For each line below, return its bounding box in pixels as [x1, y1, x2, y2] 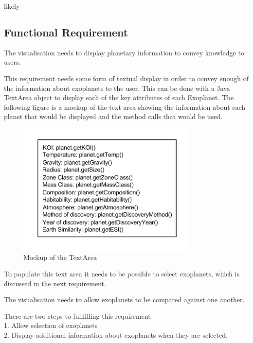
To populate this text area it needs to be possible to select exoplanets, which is [4, 268, 239, 278]
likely [4, 1, 20, 11]
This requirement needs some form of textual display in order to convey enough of [4, 73, 249, 83]
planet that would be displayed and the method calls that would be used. [4, 111, 223, 121]
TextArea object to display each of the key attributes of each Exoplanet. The [4, 92, 234, 103]
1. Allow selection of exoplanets [4, 320, 98, 330]
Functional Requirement [4, 24, 128, 39]
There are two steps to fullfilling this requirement [4, 310, 151, 321]
